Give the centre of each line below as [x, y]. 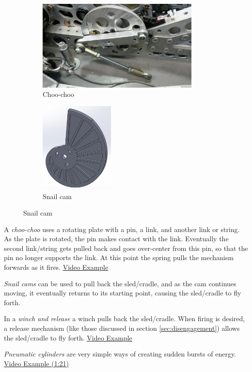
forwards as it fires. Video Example [56, 267]
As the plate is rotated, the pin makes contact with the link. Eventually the [116, 239]
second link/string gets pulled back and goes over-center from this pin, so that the [126, 248]
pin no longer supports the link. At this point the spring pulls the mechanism [119, 257]
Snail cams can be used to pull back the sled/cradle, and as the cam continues [120, 283]
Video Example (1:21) [36, 363]
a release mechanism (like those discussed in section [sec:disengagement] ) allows [122, 328]
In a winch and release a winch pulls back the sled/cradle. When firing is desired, [125, 318]
